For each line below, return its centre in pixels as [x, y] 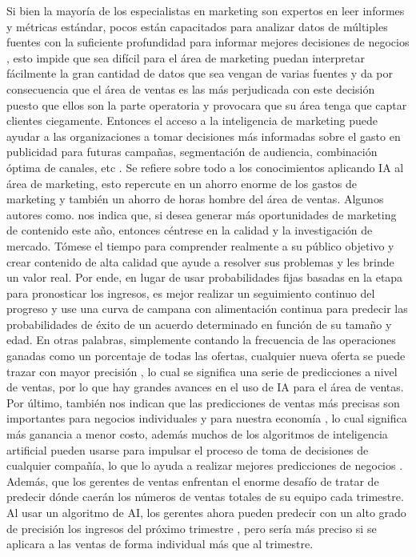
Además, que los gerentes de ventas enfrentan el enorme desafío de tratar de [193, 481]
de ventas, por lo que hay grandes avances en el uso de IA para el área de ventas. [205, 387]
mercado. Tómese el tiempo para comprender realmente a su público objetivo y [200, 245]
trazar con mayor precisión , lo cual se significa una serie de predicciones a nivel [202, 371]
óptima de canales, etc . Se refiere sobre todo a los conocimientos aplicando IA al [205, 167]
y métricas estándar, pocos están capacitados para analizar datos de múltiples [197, 26]
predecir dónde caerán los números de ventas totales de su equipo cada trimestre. [205, 497]
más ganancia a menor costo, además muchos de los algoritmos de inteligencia [197, 434]
